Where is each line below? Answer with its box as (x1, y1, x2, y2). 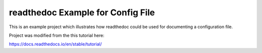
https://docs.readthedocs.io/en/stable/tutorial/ (9, 41, 102, 47)
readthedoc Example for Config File (9, 7, 155, 18)
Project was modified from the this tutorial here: (9, 32, 104, 38)
